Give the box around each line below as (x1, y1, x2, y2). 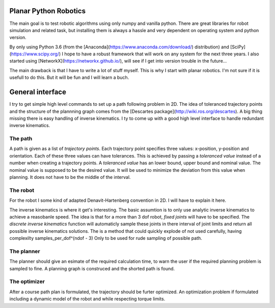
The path (9, 135, 33, 142)
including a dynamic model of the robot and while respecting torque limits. (9, 296, 166, 302)
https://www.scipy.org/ (11, 51, 60, 57)
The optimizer (9, 278, 45, 285)
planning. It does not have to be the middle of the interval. (9, 174, 131, 180)
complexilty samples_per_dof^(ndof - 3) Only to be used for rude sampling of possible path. (9, 235, 202, 241)
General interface (9, 88, 66, 97)
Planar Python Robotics (9, 7, 86, 15)
